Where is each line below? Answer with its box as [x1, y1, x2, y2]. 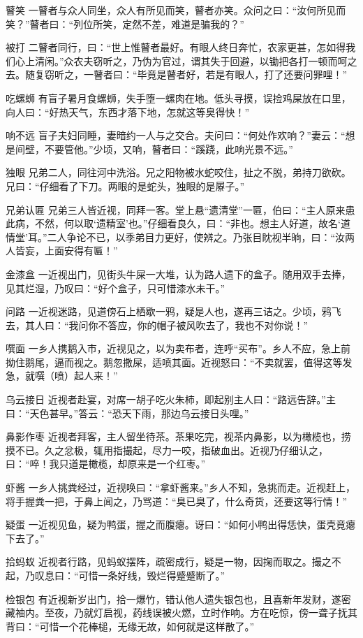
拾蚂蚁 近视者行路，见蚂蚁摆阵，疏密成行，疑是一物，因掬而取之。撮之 [6, 554, 332, 569]
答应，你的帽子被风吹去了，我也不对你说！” [108, 317, 309, 332]
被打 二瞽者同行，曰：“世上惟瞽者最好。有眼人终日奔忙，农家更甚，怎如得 [6, 40, 346, 55]
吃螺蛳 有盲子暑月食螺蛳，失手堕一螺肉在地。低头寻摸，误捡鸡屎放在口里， [6, 90, 351, 105]
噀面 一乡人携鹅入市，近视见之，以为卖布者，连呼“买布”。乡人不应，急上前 [6, 341, 350, 356]
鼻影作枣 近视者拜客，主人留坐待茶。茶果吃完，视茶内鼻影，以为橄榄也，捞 [6, 429, 351, 444]
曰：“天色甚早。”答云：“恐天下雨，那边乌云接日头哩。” [6, 405, 249, 420]
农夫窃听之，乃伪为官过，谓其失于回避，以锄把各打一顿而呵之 [73, 53, 357, 68]
